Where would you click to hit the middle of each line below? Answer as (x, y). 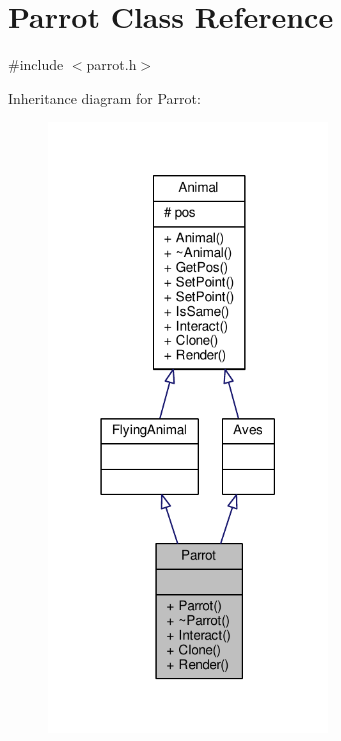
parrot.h (111, 64)
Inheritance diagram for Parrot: (104, 97)
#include (36, 64)
